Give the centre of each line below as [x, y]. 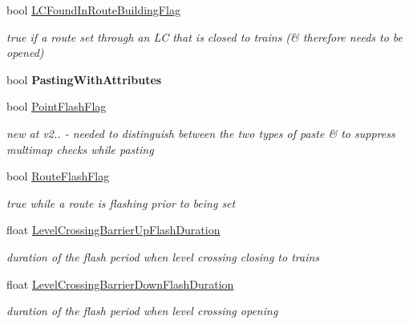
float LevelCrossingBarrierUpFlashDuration [113, 230]
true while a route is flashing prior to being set [121, 202]
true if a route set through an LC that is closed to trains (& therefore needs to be [205, 36]
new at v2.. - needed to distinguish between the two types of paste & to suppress [201, 133]
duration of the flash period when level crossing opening [142, 311]
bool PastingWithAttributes [84, 79]
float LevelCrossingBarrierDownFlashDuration [120, 283]
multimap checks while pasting [80, 149]
